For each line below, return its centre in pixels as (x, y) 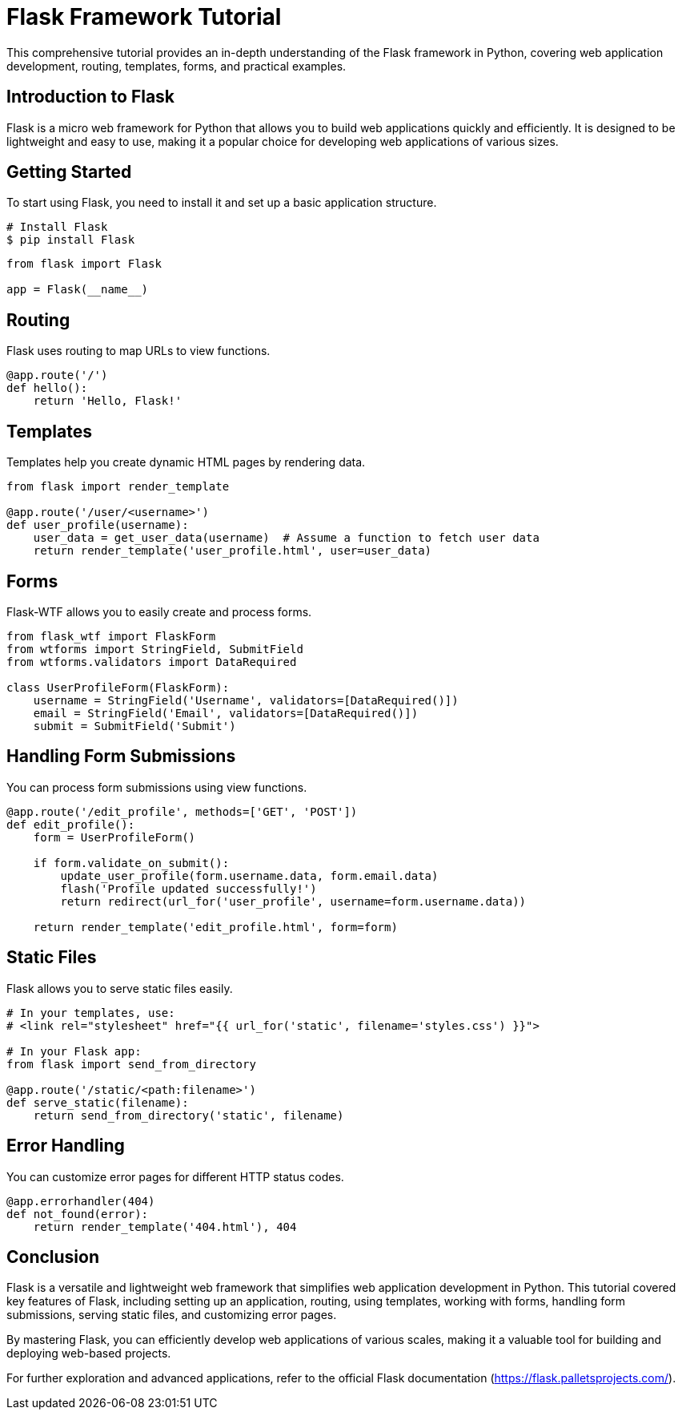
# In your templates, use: (91, 1013)
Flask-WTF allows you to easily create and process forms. (159, 611)
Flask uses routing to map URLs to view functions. (138, 351)
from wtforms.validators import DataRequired (152, 662)
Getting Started (69, 172)
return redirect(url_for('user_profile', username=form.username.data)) (293, 901)
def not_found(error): (78, 1214)
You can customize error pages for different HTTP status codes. (175, 1176)
